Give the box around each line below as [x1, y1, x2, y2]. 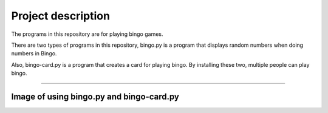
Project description [11, 9, 111, 22]
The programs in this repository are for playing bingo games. [11, 30, 163, 38]
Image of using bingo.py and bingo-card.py [11, 91, 179, 101]
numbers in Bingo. [11, 50, 57, 57]
